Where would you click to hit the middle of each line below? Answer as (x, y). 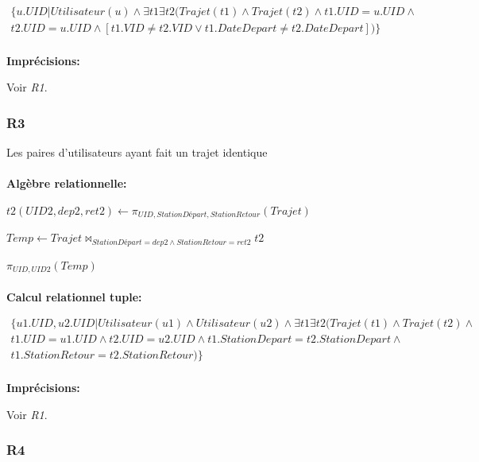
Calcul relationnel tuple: (74, 296)
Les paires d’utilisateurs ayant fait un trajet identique (137, 152)
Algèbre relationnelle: (67, 183)
